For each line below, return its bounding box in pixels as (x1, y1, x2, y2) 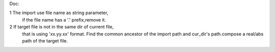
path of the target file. (22, 37, 68, 43)
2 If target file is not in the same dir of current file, (9, 24, 114, 30)
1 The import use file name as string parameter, (9, 10, 108, 16)
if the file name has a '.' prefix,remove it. (22, 16, 106, 22)
